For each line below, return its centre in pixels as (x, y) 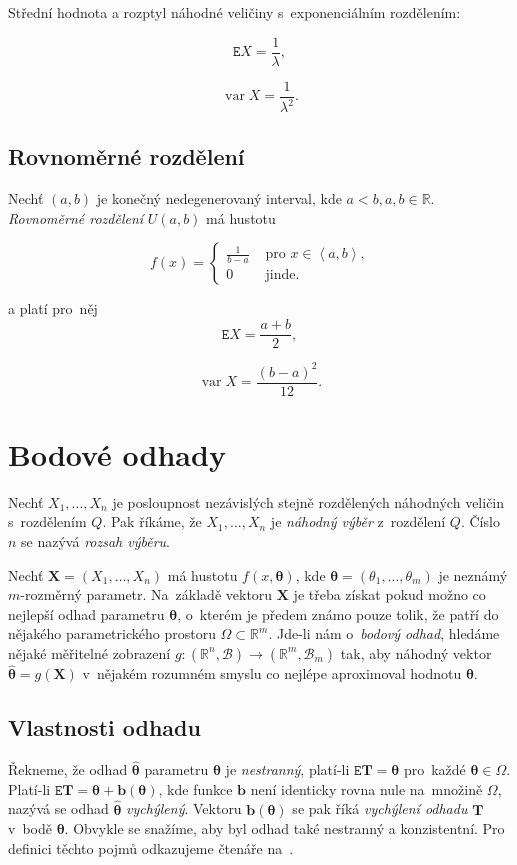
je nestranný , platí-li (287, 769)
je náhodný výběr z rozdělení (358, 521)
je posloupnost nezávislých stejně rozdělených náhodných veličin (308, 501)
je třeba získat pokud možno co (389, 594)
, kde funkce (195, 788)
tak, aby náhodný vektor (416, 652)
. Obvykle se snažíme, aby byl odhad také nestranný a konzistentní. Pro (284, 828)
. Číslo (480, 521)
